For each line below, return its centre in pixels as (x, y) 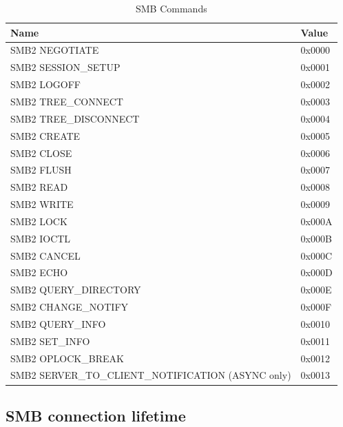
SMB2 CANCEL (45, 255)
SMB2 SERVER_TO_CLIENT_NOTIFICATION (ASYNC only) (151, 375)
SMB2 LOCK (39, 221)
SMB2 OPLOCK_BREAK (67, 358)
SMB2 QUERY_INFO (58, 323)
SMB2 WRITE (42, 204)
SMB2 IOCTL (41, 238)
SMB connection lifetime (96, 415)
